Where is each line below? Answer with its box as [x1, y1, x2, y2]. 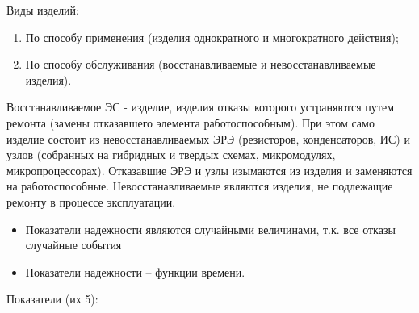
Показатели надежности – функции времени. [25, 263, 245, 280]
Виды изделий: [6, 2, 79, 18]
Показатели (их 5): [6, 290, 98, 307]
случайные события [25, 236, 122, 253]
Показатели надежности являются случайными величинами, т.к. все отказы [25, 220, 396, 237]
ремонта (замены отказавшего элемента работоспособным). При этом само [6, 114, 375, 131]
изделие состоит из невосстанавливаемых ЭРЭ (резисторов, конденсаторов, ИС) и [6, 130, 410, 147]
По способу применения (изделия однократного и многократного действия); [25, 28, 399, 45]
